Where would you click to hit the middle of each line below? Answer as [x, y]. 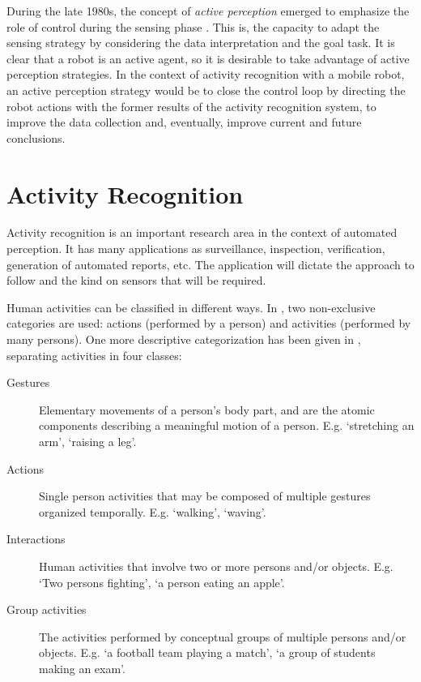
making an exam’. [82, 668]
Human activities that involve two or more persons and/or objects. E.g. [216, 566]
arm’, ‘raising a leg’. [88, 441]
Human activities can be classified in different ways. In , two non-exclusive [191, 307]
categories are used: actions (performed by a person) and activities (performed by [209, 323]
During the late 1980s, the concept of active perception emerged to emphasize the [208, 11]
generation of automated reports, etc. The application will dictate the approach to [210, 264]
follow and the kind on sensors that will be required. [136, 280]
